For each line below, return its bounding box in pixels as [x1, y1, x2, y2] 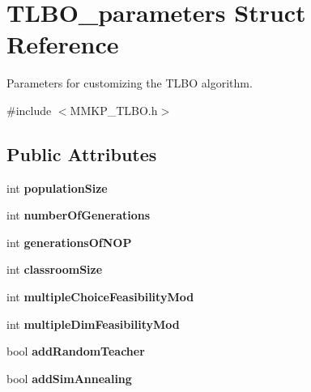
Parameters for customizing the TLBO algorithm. [6, 75, 253, 92]
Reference [6, 28, 119, 61]
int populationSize [6, 179, 108, 196]
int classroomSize [6, 261, 103, 278]
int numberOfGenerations [6, 207, 151, 224]
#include [6, 101, 52, 118]
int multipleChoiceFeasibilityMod [6, 288, 194, 305]
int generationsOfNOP [6, 233, 132, 250]
